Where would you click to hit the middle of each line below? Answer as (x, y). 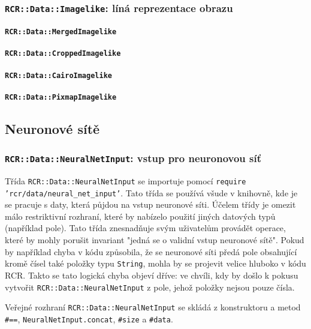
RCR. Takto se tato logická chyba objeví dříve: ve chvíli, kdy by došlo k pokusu (152, 275)
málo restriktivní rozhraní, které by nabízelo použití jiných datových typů (140, 216)
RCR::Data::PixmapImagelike (61, 97)
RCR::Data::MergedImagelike (61, 32)
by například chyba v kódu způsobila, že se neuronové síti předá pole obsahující (151, 251)
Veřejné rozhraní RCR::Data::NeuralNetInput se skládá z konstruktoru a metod (153, 307)
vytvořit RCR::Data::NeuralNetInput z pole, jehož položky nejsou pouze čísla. (150, 287)
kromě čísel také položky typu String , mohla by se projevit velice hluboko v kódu (155, 263)
